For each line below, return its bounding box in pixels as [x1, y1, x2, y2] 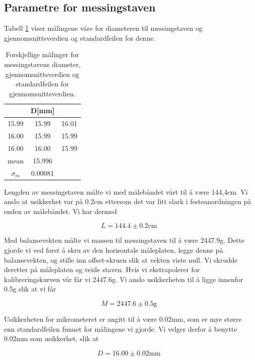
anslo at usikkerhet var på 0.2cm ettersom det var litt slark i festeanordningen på [4, 196, 251, 207]
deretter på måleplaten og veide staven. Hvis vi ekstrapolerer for [4, 264, 200, 275]
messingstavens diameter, [4, 59, 81, 69]
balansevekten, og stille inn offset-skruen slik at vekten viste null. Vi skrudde [4, 254, 238, 265]
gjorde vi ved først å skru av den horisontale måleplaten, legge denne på [4, 245, 223, 255]
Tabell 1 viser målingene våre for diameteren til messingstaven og [4, 23, 203, 33]
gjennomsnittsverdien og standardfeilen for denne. [4, 32, 156, 43]
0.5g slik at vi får [4, 284, 56, 294]
